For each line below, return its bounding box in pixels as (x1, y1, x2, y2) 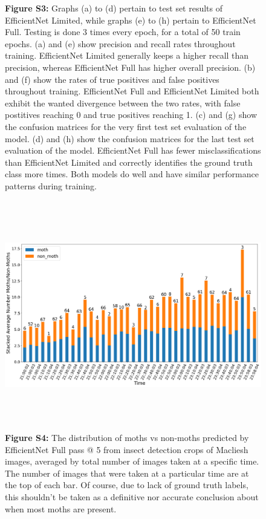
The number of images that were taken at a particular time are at (5, 466, 249, 479)
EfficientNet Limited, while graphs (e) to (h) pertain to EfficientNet (5, 13, 256, 26)
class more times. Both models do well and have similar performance (5, 168, 259, 180)
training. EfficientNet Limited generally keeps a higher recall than (5, 49, 249, 62)
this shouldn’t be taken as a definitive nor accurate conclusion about (5, 491, 259, 503)
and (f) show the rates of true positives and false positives (5, 73, 219, 85)
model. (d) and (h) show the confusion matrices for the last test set (5, 132, 255, 145)
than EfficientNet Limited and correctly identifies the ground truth (5, 155, 253, 168)
